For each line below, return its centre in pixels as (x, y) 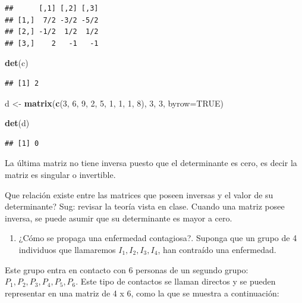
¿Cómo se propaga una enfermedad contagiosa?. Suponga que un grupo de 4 (158, 238)
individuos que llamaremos (67, 249)
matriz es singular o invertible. (60, 174)
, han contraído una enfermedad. (217, 249)
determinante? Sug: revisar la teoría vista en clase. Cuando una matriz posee (145, 206)
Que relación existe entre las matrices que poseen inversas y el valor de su (139, 194)
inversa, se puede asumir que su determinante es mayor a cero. (119, 218)
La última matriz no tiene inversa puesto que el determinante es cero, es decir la (151, 163)
